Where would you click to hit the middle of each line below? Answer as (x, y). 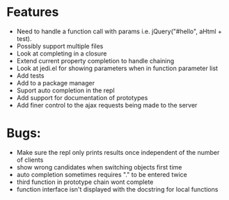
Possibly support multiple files (60, 46)
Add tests (30, 75)
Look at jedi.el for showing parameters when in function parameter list (117, 68)
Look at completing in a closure (62, 53)
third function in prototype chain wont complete (85, 182)
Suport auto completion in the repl (66, 90)
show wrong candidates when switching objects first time (99, 167)
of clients (30, 160)
